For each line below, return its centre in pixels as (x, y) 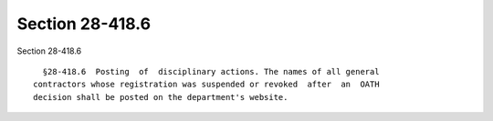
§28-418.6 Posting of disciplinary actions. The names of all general (211, 71)
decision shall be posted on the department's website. (161, 97)
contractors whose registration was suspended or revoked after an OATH (206, 85)
